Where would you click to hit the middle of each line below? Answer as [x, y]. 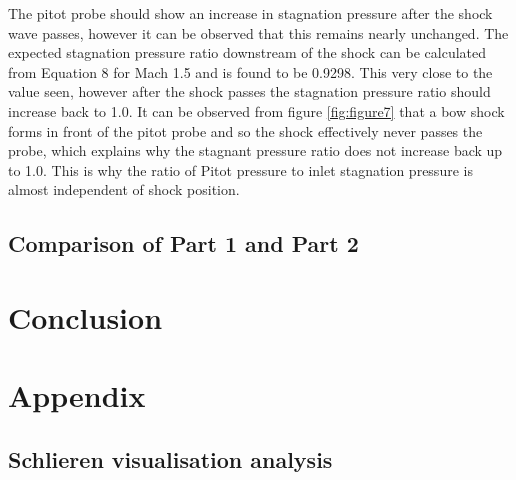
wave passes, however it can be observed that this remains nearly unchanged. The [258, 32]
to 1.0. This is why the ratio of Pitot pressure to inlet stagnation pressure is [240, 169]
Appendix [77, 395]
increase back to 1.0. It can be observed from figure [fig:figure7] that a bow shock [256, 110]
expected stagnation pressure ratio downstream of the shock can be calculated [247, 52]
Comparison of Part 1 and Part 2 [183, 243]
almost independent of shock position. [124, 189]
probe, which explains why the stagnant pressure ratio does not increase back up [255, 150]
